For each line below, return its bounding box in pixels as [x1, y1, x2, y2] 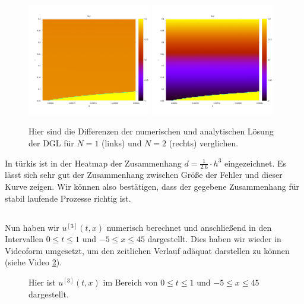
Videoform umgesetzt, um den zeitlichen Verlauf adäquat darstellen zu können [5, 244, 290, 256]
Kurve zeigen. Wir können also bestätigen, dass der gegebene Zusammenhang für [5, 180, 299, 193]
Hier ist [28, 275, 56, 288]
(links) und [102, 137, 142, 149]
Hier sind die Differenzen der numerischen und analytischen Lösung [28, 125, 274, 137]
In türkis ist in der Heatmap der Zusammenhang [5, 156, 182, 169]
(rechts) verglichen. [169, 137, 239, 149]
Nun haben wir [5, 221, 59, 233]
